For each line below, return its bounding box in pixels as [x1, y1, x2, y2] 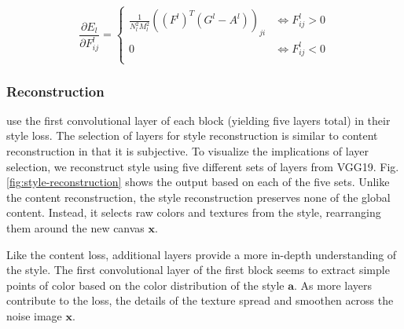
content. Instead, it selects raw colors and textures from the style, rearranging [6, 204, 381, 221]
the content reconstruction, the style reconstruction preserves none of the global [6, 188, 391, 205]
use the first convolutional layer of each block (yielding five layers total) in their [6, 111, 391, 128]
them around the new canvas [6, 219, 145, 236]
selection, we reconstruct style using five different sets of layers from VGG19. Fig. [6, 158, 399, 174]
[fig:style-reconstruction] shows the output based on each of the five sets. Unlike [6, 174, 390, 190]
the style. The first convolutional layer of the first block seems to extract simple [6, 261, 390, 278]
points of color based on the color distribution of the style [6, 276, 285, 293]
